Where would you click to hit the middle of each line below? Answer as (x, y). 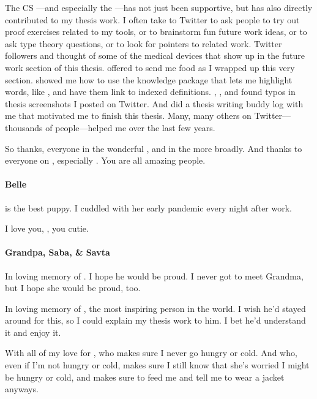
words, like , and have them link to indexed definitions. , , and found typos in (150, 92)
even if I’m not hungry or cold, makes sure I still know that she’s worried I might (157, 365)
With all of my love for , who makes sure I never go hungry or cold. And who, (151, 353)
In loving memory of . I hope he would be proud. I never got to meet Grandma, (154, 275)
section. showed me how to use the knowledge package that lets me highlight (149, 79)
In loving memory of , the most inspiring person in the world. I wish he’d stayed (155, 308)
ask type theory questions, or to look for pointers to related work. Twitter (144, 43)
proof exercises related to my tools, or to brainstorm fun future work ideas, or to (156, 32)
